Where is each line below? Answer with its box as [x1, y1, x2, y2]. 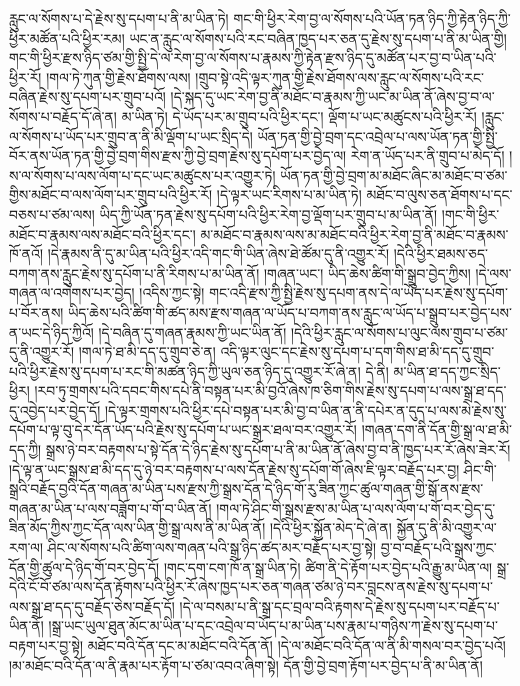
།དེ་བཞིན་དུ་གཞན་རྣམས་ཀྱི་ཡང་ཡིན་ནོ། [98, 321, 287, 342]
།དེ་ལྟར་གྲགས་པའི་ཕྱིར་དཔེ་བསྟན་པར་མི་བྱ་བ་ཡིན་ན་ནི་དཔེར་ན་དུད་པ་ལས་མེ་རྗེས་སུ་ [104, 399, 507, 420]
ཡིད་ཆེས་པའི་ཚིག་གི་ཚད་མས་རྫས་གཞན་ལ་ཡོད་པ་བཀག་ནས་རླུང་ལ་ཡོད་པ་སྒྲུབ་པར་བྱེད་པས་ [68, 301, 512, 322]
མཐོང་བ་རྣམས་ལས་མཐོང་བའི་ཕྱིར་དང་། [9, 223, 196, 244]
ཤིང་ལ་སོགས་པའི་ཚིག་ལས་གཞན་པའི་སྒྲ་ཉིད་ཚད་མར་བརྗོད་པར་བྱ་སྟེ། [47, 537, 377, 558]
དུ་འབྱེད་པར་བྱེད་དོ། [9, 399, 101, 420]
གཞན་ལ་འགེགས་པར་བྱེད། [9, 282, 135, 303]
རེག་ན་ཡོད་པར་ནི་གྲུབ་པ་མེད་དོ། [350, 145, 505, 166]
